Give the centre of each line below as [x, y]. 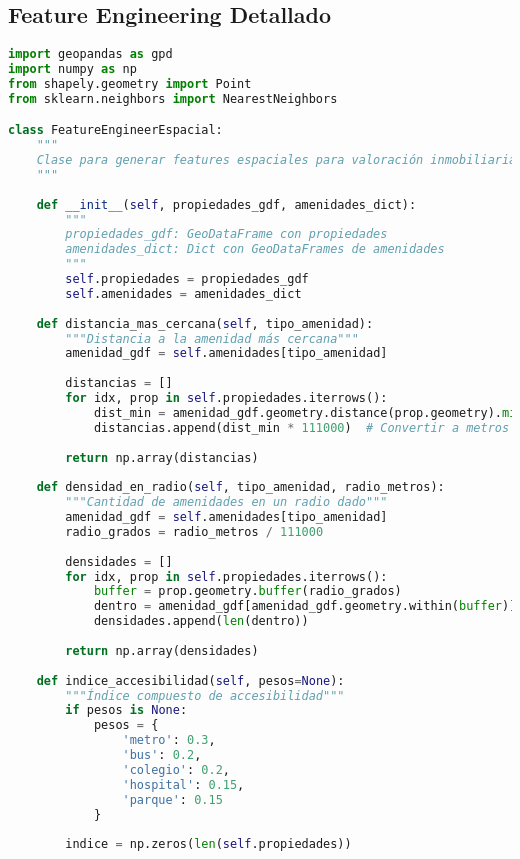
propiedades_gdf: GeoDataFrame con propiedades [226, 234]
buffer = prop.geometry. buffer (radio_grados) [247, 591]
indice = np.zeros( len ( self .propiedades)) [208, 844]
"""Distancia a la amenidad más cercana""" [212, 338]
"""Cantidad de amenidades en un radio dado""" [226, 502]
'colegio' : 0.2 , [176, 769]
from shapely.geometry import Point [130, 83]
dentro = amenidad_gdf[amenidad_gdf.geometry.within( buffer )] [305, 606]
